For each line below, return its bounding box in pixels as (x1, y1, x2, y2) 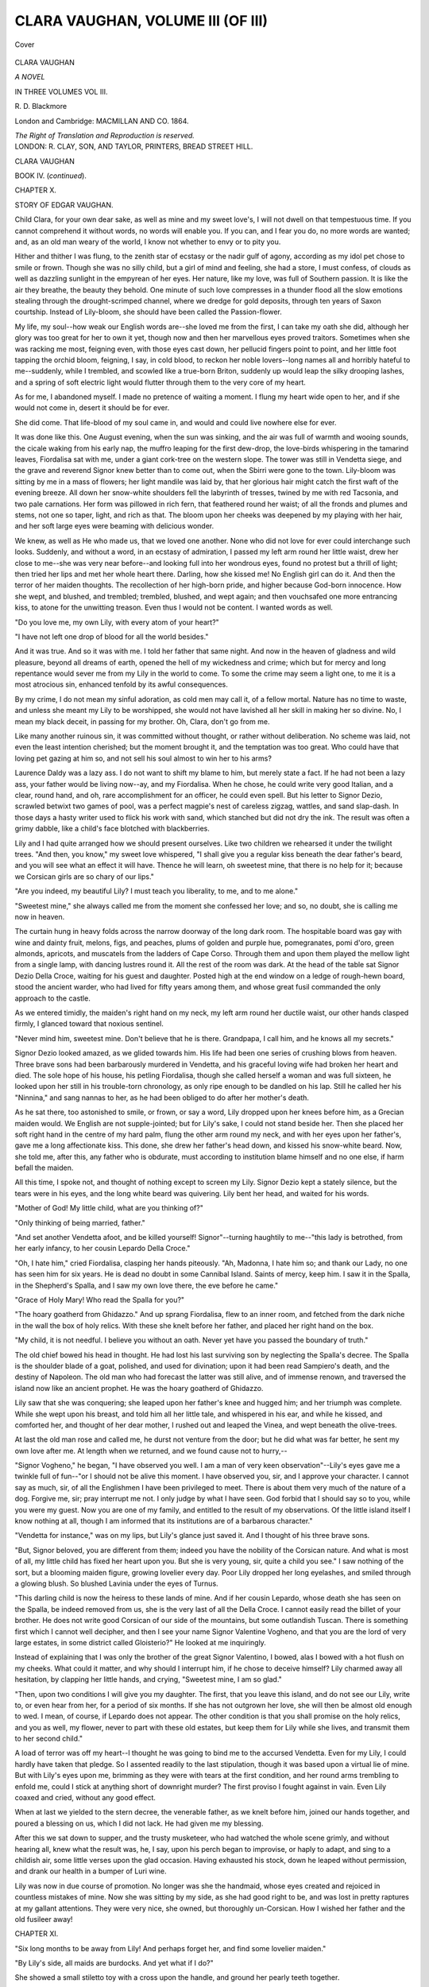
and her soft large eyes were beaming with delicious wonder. (14, 521, 214, 531)
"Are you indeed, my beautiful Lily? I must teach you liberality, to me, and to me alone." (14, 886, 298, 896)
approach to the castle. (14, 993, 91, 1003)
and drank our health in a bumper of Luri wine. (14, 1866, 167, 1876)
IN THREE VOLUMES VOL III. (14, 87, 108, 96)
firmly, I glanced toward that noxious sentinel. (14, 1019, 164, 1028)
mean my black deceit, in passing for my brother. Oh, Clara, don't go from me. (14, 716, 270, 726)
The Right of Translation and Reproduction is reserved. (14, 130, 195, 140)
